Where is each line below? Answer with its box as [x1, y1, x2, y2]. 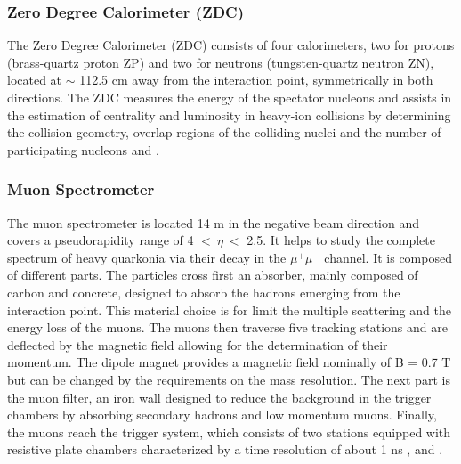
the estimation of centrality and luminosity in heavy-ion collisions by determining [7, 105, 451, 124]
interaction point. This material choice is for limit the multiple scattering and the [7, 300, 451, 319]
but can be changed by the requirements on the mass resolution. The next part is [7, 370, 450, 388]
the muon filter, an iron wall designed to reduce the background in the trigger [7, 387, 432, 406]
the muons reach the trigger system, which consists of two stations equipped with [7, 422, 451, 441]
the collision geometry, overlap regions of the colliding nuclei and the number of [7, 123, 441, 142]
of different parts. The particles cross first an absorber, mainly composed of [7, 265, 418, 284]
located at [7, 70, 62, 89]
